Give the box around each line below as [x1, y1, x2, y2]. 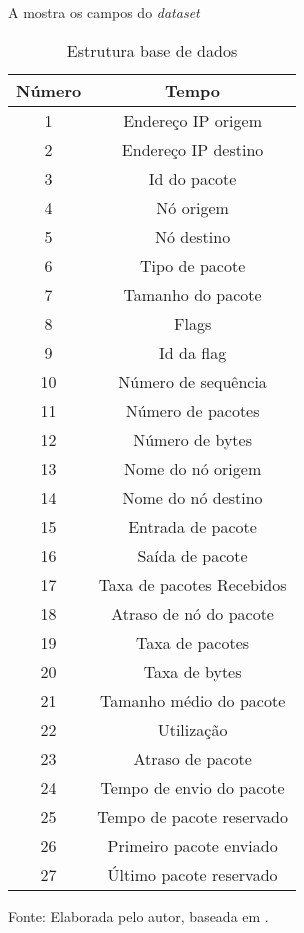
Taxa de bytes [143, 659, 242, 683]
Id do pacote [148, 166, 237, 190]
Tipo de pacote [139, 253, 246, 277]
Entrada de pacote [128, 514, 257, 538]
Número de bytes [133, 427, 252, 451]
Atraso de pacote [133, 746, 252, 770]
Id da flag [159, 340, 227, 364]
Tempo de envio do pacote [100, 775, 285, 799]
